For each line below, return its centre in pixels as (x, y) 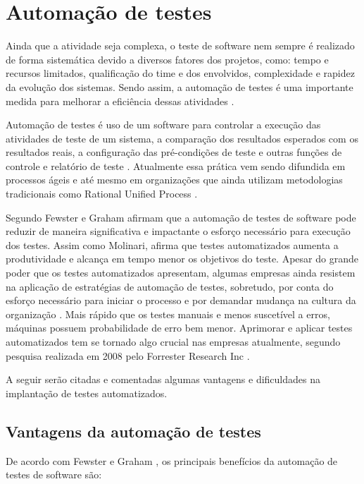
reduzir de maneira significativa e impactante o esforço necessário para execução (178, 231)
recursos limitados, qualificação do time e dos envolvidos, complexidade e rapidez (180, 73)
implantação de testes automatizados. (87, 393)
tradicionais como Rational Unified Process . (102, 194)
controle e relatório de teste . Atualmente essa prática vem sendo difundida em (176, 165)
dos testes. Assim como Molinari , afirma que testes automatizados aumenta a (172, 244)
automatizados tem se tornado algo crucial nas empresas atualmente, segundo (173, 341)
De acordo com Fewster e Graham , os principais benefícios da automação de (172, 460)
